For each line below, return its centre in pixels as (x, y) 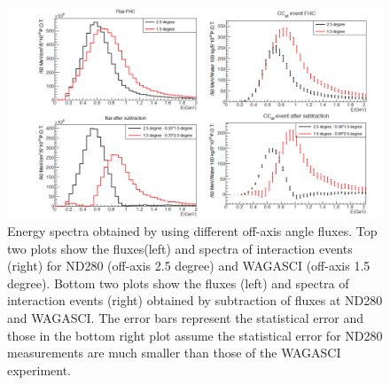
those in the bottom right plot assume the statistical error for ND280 (195, 335)
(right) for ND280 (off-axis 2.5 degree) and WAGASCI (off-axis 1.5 (189, 266)
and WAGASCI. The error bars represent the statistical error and (186, 318)
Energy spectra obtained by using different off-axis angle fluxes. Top (192, 231)
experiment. (39, 369)
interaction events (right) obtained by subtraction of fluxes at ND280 (195, 300)
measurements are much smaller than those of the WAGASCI (174, 353)
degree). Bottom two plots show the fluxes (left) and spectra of (178, 283)
